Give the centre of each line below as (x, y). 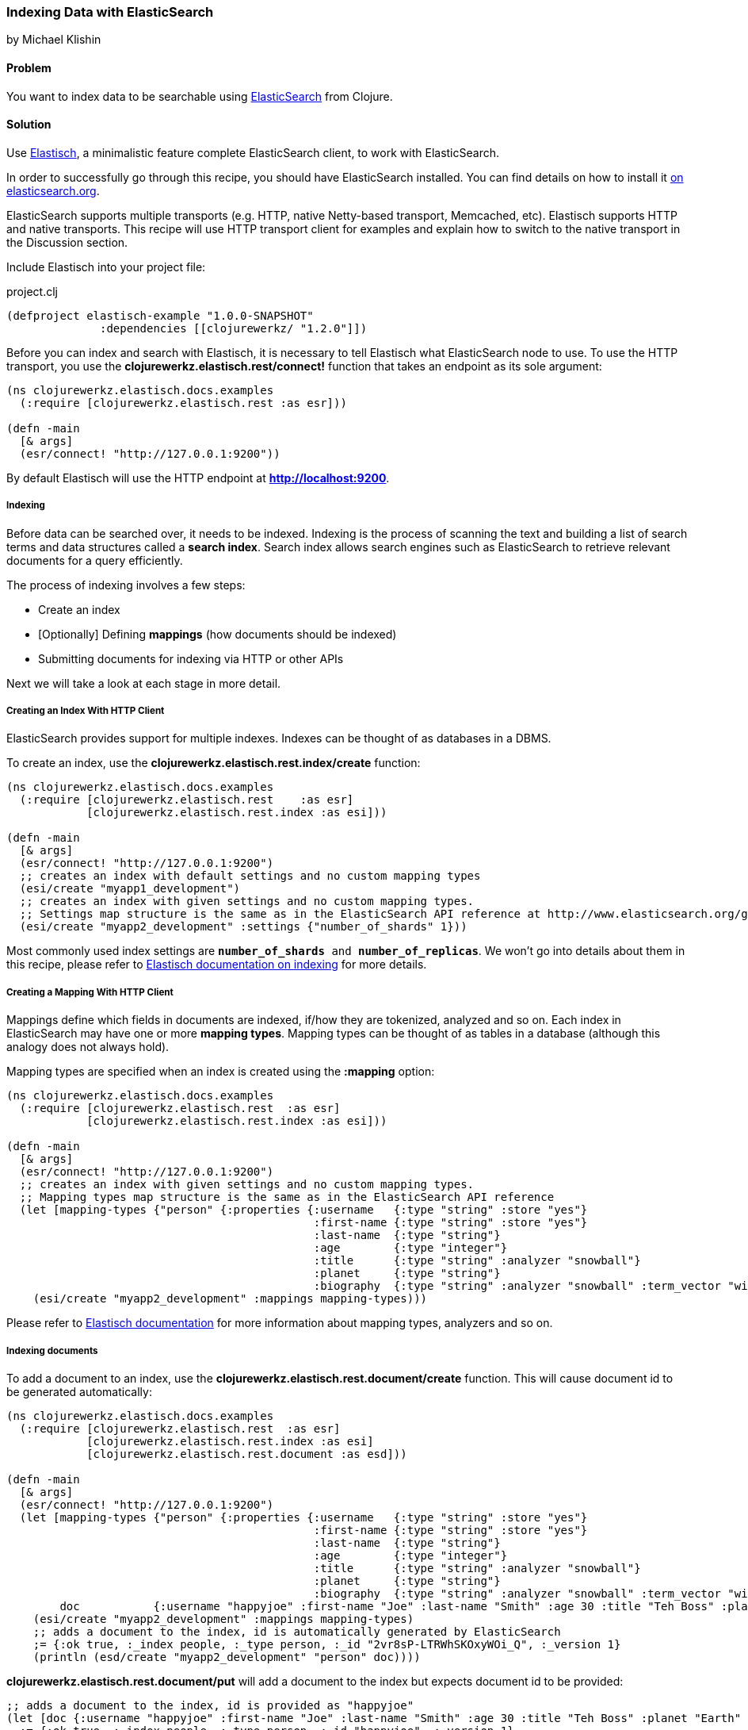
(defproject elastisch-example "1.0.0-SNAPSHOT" (160, 315)
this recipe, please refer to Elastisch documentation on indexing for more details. (217, 965)
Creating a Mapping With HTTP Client (90, 992)
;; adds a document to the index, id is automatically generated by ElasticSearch (297, 1631)
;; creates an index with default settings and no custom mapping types (250, 876)
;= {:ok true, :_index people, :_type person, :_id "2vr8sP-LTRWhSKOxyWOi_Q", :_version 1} (327, 1644)
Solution (29, 125)
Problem (29, 67)
